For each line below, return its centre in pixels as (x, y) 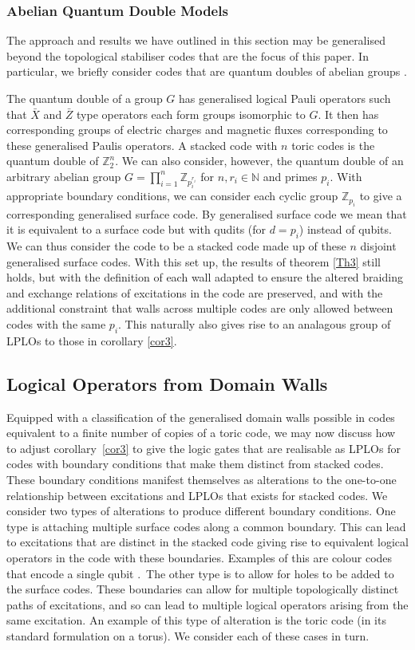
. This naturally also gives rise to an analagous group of (255, 324)
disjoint (378, 246)
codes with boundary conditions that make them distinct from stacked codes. (195, 464)
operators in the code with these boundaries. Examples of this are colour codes (200, 558)
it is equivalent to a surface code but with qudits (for (136, 229)
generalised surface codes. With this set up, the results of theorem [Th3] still (194, 261)
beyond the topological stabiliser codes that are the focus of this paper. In (188, 55)
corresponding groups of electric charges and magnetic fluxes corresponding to (197, 130)
